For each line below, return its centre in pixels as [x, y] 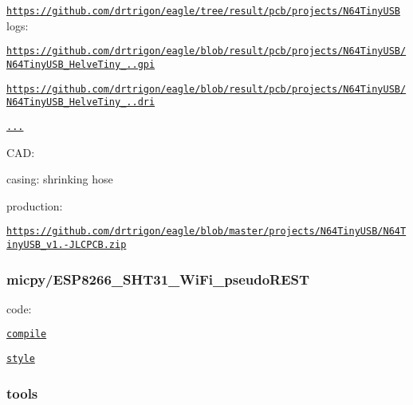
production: [35, 205]
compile [27, 334]
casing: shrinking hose [60, 179]
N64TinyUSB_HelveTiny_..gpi [81, 64]
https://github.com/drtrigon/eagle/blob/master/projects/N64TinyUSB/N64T [206, 232]
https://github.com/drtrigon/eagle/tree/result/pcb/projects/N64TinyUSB [203, 11]
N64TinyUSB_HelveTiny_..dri [81, 102]
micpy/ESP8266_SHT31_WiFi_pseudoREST [158, 279]
